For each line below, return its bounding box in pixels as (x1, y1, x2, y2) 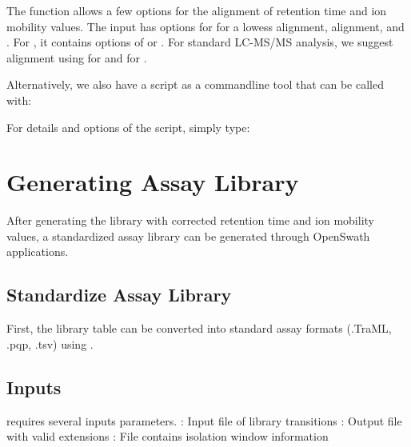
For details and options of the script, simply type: (6, 118, 250, 135)
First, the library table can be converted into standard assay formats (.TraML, (6, 320, 392, 337)
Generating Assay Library (6, 166, 299, 198)
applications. (6, 243, 69, 260)
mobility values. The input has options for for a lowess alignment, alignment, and (6, 18, 405, 34)
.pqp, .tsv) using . (6, 335, 94, 352)
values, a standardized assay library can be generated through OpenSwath (6, 227, 370, 244)
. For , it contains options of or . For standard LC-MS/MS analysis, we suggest (6, 34, 393, 50)
